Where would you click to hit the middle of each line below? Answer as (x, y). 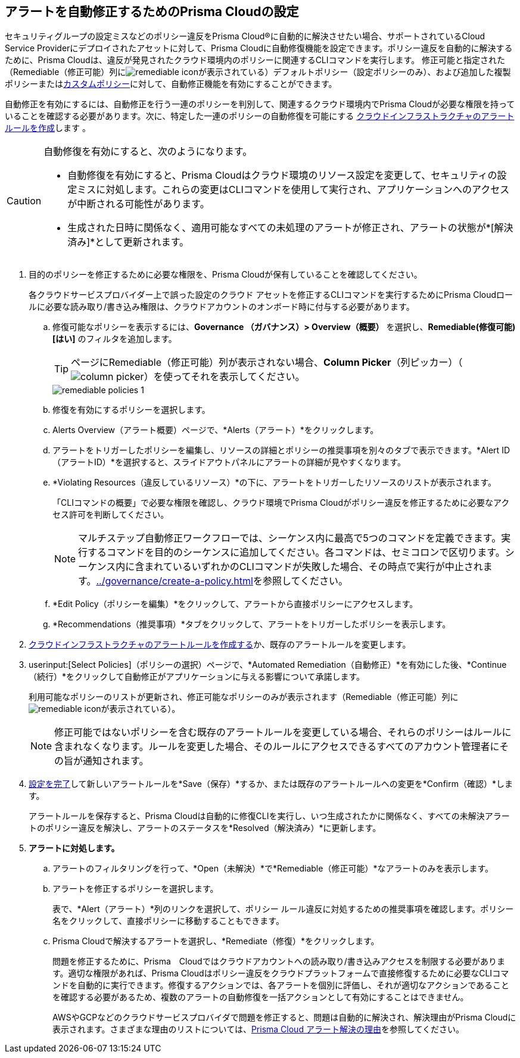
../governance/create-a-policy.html (175, 581)
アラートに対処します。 (74, 848)
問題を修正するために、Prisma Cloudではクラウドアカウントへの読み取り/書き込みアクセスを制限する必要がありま (279, 961)
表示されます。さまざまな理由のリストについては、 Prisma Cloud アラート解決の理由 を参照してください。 (259, 1029)
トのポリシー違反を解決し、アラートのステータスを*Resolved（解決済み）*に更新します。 (205, 828)
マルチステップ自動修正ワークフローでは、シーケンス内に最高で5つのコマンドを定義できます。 (290, 538)
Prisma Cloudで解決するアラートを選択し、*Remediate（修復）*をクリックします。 (216, 941)
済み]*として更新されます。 (128, 242)
